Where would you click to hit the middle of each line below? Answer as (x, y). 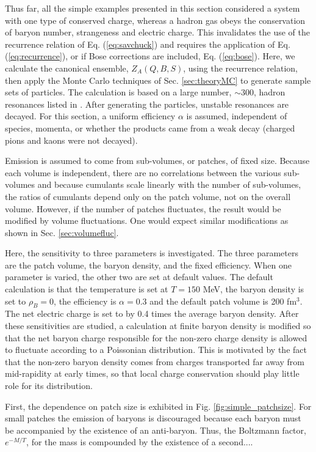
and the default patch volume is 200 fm (223, 301)
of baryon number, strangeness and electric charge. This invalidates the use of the (157, 32)
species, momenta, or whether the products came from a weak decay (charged (150, 128)
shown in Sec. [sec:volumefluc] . (62, 232)
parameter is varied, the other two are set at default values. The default (139, 277)
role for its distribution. (49, 386)
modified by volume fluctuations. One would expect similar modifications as (147, 220)
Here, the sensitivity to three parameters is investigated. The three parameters (152, 253)
